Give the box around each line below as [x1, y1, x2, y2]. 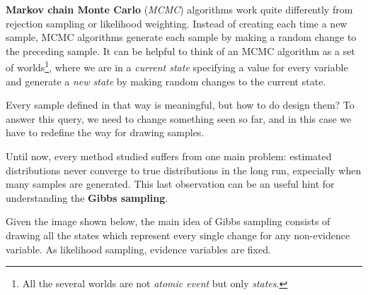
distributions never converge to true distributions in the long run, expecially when [6, 162, 362, 177]
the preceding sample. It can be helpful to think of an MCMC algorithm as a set [6, 43, 355, 58]
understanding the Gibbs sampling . [6, 190, 168, 205]
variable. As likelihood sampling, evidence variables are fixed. [6, 241, 271, 256]
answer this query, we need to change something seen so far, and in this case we [6, 111, 352, 126]
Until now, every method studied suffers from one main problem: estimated [6, 149, 332, 163]
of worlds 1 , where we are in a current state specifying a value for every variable [6, 58, 348, 75]
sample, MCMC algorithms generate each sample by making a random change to [6, 30, 357, 44]
